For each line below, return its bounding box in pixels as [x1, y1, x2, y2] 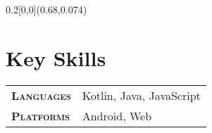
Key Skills [6, 43, 106, 72]
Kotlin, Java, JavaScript [82, 87, 201, 103]
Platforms [11, 107, 70, 124]
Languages [11, 87, 71, 103]
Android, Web [82, 107, 152, 124]
